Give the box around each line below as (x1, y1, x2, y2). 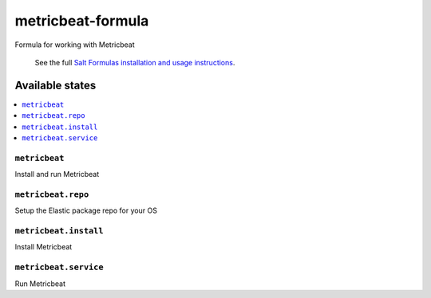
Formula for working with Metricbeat (14, 40, 135, 49)
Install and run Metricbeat (14, 170, 100, 179)
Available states (14, 78, 97, 92)
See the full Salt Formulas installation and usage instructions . (34, 57, 235, 67)
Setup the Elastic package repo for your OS (14, 206, 157, 215)
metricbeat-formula (14, 12, 149, 29)
